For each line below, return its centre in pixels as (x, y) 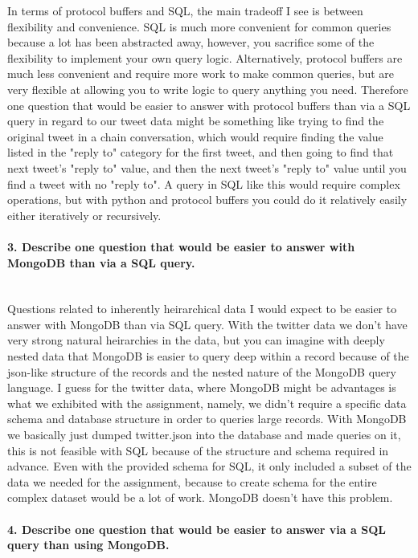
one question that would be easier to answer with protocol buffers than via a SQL (209, 105)
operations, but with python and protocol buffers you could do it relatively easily (207, 200)
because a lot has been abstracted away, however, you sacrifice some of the (191, 42)
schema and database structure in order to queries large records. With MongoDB (207, 419)
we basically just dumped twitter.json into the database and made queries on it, (204, 435)
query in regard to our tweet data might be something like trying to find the (196, 121)
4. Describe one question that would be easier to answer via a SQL (197, 529)
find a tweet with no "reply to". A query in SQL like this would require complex (204, 183)
